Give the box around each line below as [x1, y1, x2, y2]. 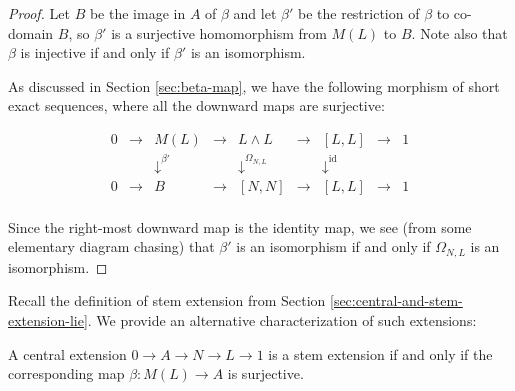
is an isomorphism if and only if [236, 236, 431, 257]
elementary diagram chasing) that [8, 236, 215, 257]
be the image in [89, 3, 186, 23]
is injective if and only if [20, 42, 170, 63]
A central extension [8, 343, 127, 364]
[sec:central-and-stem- [330, 290, 463, 311]
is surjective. [227, 363, 304, 384]
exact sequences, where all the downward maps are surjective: [8, 95, 385, 116]
